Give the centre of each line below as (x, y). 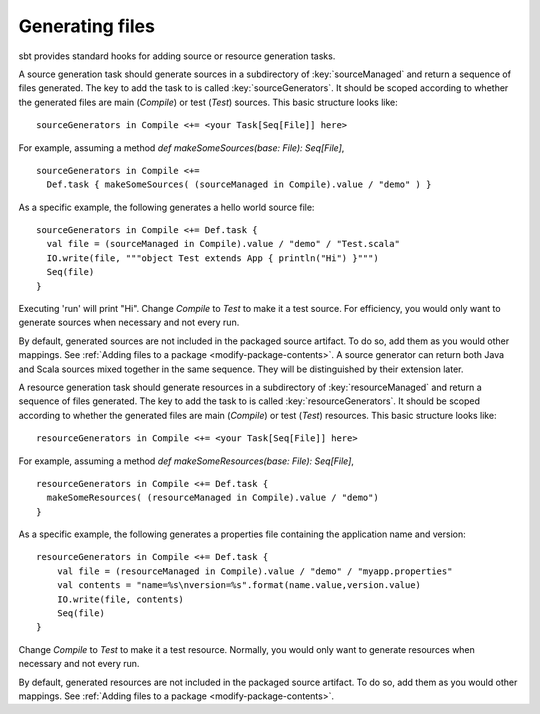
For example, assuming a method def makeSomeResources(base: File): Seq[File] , (186, 461)
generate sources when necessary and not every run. (129, 322)
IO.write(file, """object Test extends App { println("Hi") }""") (212, 258)
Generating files (86, 26)
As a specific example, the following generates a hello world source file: (166, 207)
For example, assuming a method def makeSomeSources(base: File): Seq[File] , (181, 147)
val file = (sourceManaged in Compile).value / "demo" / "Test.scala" (223, 244)
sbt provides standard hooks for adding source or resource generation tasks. (177, 56)
